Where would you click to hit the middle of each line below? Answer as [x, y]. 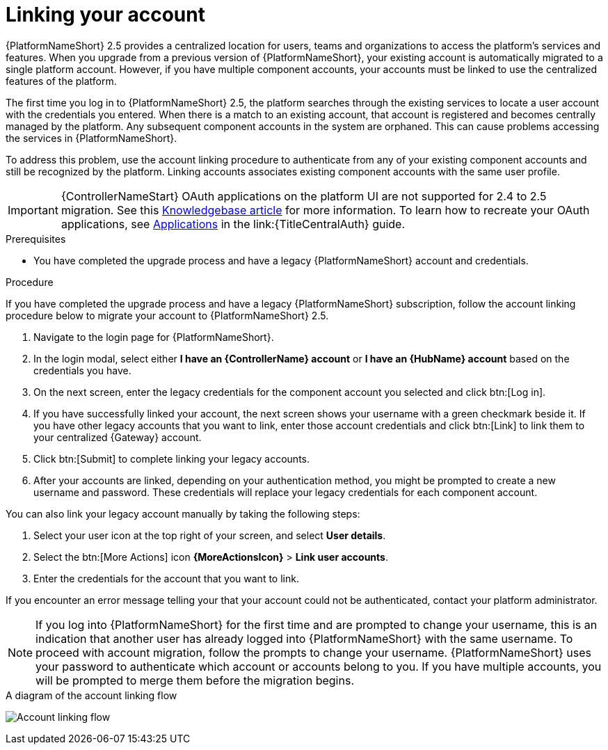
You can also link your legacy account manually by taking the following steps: [183, 513]
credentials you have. [82, 370]
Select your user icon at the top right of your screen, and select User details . [210, 535]
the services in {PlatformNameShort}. [91, 138]
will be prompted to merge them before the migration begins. [195, 680]
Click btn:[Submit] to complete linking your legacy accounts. [171, 458]
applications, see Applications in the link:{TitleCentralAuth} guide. [233, 224]
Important [33, 210]
